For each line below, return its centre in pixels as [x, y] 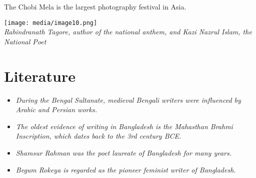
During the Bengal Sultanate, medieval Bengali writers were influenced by [128, 99]
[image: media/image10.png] [51, 23]
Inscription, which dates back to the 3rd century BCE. [98, 136]
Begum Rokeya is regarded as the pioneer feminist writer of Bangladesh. [126, 169]
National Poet [25, 41]
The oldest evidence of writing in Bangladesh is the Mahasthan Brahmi [124, 126]
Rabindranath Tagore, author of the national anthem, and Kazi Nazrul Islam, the [128, 32]
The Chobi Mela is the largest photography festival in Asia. [95, 6]
